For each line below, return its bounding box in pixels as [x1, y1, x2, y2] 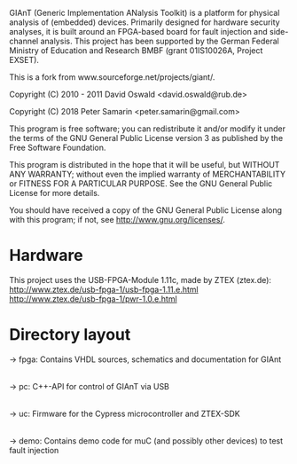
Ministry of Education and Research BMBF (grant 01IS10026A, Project [9, 45, 263, 56]
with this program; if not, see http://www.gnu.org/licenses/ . [9, 215, 226, 224]
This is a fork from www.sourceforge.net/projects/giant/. [9, 72, 215, 83]
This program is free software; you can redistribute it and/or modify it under [9, 123, 286, 134]
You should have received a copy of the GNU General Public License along [9, 205, 282, 216]
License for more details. [9, 188, 100, 198]
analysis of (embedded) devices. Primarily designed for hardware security [9, 17, 281, 28]
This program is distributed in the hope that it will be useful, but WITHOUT [9, 160, 280, 169]
